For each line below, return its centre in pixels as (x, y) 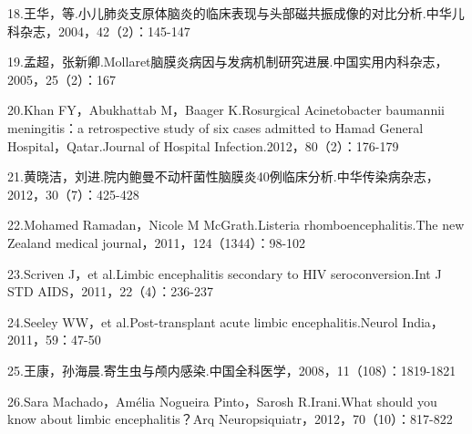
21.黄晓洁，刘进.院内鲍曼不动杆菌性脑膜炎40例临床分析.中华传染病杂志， (223, 176)
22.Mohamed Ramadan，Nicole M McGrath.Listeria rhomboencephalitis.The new (236, 225)
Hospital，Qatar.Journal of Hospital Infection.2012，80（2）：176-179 (203, 145)
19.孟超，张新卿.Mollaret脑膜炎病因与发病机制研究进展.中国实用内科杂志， (228, 62)
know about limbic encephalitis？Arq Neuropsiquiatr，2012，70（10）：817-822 (230, 419)
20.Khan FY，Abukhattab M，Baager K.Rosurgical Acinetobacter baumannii (226, 110)
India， (423, 321)
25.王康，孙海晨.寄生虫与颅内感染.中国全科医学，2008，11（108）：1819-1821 (232, 370)
